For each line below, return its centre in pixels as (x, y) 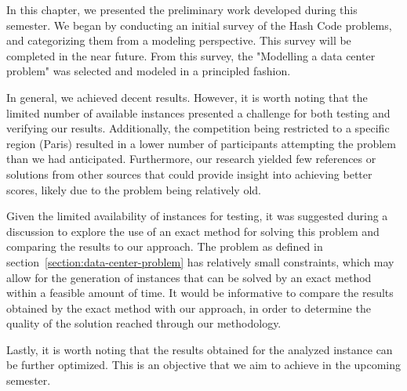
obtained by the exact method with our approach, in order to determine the (189, 308)
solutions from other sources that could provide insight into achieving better (189, 174)
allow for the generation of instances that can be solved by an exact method (189, 277)
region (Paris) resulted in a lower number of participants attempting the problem (201, 143)
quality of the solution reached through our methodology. (144, 323)
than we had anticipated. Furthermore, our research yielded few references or (191, 159)
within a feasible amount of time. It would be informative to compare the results (200, 293)
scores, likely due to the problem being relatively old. (134, 189)
